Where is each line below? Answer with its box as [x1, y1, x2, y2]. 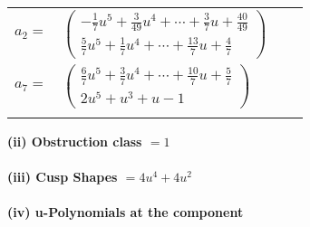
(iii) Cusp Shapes [7, 167, 118, 186]
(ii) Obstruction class [7, 131, 142, 150]
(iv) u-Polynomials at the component [7, 203, 244, 222]
